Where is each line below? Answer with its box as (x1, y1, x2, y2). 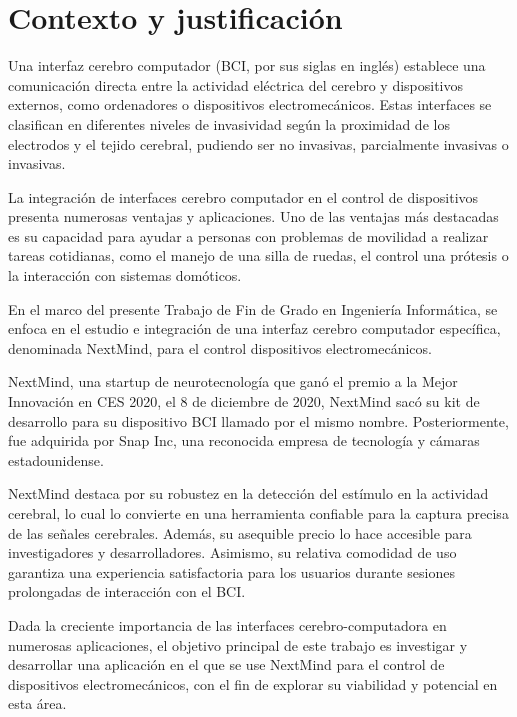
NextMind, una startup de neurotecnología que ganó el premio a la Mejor (8, 371, 458, 392)
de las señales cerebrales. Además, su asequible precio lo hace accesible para (8, 522, 472, 543)
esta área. (8, 693, 67, 714)
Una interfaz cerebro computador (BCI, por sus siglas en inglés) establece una (8, 55, 486, 76)
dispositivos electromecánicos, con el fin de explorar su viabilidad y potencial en (8, 673, 498, 694)
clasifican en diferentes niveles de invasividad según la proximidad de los (8, 113, 450, 134)
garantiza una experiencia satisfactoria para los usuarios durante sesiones (8, 561, 455, 582)
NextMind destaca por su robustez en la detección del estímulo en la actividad (8, 483, 489, 504)
